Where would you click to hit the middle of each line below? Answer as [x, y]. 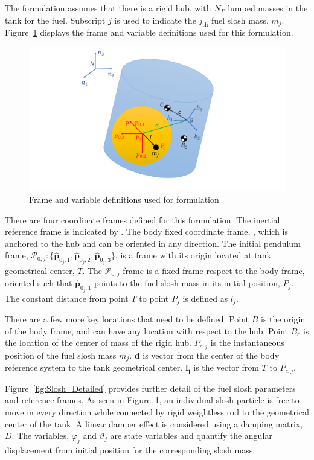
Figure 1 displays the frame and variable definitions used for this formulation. [149, 32]
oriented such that [39, 283]
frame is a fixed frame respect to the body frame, [214, 270]
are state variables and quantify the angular [191, 436]
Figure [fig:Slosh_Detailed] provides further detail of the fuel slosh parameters [150, 388]
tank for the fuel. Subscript [55, 20]
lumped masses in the [268, 8]
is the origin [283, 319]
